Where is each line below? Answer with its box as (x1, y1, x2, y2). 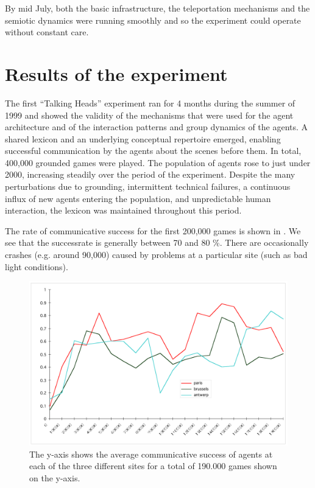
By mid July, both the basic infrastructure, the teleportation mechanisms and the (5, 2, 310, 14)
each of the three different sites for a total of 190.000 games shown (29, 459, 277, 472)
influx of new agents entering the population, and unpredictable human (5, 192, 271, 204)
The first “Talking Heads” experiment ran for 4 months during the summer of (5, 96, 296, 109)
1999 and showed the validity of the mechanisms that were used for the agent (5, 108, 294, 121)
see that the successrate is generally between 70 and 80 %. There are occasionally (5, 236, 309, 249)
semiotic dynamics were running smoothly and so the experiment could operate (5, 13, 301, 26)
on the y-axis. (29, 471, 80, 484)
